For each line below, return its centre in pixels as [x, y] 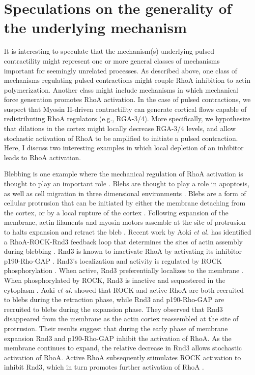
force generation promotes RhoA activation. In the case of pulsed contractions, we [127, 99]
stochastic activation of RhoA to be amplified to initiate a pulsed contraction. [121, 138]
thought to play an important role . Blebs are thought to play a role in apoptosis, [127, 184]
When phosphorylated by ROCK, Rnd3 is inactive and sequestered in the [115, 280]
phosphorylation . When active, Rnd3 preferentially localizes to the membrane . [124, 270]
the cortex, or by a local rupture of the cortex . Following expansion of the [116, 212]
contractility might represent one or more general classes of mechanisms [112, 60]
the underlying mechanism [96, 27]
